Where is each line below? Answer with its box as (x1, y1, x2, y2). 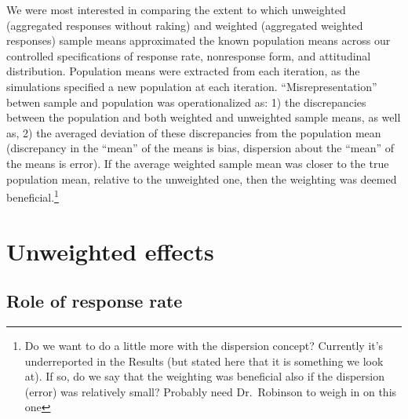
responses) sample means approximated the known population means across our (6, 32, 391, 49)
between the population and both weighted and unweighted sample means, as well (6, 109, 401, 126)
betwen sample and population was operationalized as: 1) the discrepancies (6, 93, 366, 110)
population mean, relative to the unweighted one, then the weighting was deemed (6, 170, 397, 187)
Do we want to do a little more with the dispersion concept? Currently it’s (24, 337, 384, 353)
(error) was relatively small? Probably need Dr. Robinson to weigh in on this (24, 383, 397, 399)
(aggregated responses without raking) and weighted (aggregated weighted (6, 16, 363, 33)
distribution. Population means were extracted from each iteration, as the (6, 63, 360, 79)
